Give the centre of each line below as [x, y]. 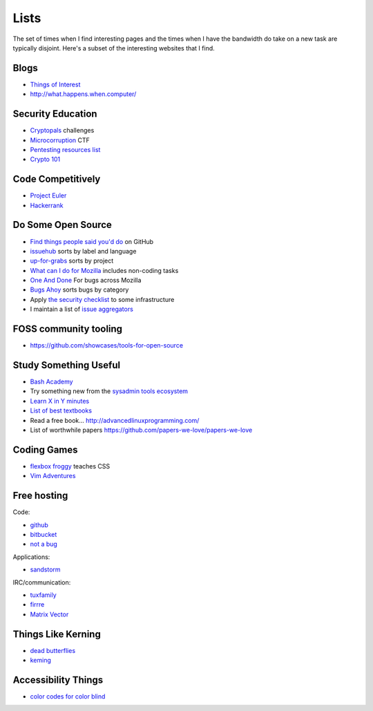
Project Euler [48, 196]
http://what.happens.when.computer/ [83, 94]
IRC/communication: [42, 582]
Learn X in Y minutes [60, 401]
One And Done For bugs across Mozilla [86, 281]
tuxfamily [43, 595]
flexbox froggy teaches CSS [70, 466]
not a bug [44, 544]
